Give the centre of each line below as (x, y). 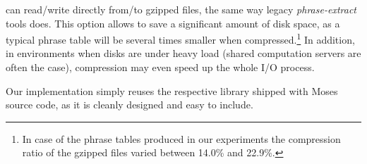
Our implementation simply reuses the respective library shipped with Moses (172, 90)
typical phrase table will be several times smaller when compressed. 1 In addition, (180, 38)
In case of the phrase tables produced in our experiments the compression (181, 138)
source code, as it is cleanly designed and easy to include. (130, 105)
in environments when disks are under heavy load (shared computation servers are (183, 53)
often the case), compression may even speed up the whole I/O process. (160, 67)
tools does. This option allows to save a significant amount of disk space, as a (173, 23)
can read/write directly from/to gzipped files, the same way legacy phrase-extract (181, 9)
